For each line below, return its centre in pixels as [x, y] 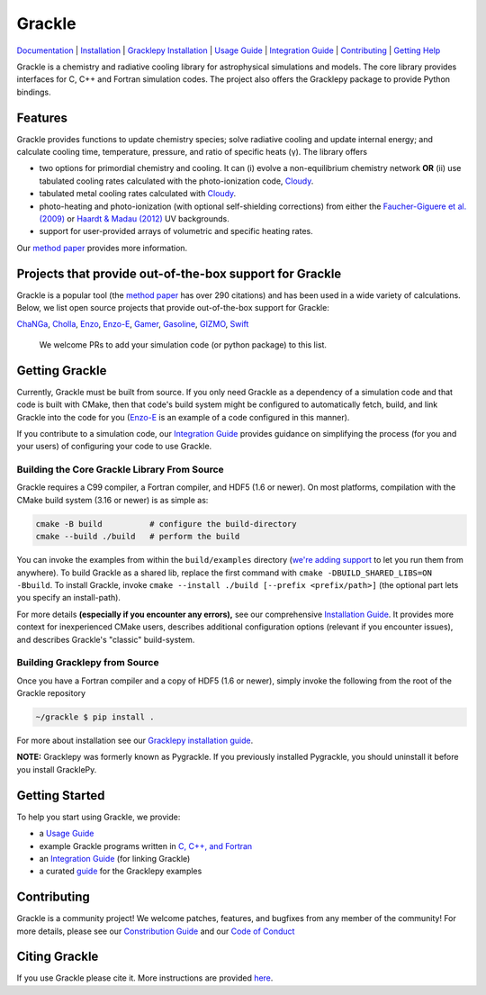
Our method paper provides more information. [102, 248]
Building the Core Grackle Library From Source [120, 470]
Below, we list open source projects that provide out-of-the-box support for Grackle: [173, 308]
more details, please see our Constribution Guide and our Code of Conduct [156, 931]
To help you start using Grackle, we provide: [99, 817]
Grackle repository [51, 693]
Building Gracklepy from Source [88, 663]
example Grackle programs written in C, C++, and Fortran [146, 846]
